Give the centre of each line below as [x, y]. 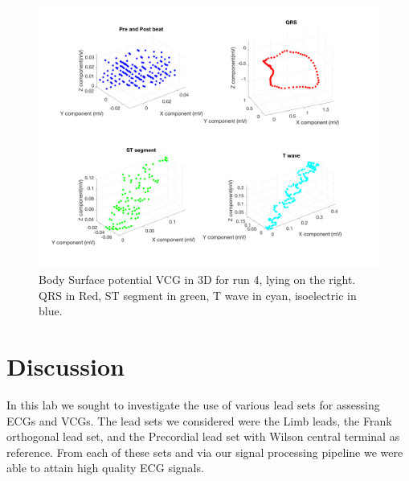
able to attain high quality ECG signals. [105, 468]
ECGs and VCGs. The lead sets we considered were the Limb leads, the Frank [199, 420]
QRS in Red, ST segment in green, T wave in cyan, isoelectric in [198, 295]
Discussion [65, 366]
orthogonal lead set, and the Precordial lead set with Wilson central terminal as [203, 436]
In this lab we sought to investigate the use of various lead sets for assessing [193, 404]
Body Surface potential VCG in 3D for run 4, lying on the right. [197, 280]
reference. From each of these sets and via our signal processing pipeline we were [205, 452]
